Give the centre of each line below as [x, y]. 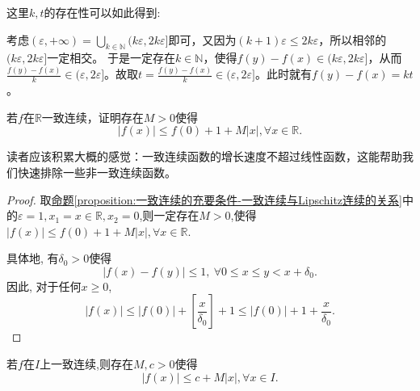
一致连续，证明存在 [92, 117]
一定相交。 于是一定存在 [111, 58]
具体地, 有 [33, 258]
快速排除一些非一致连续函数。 [97, 172]
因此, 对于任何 [44, 286]
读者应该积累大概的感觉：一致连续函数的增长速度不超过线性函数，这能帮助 [204, 156]
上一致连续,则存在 [86, 364]
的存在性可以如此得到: [102, 12]
